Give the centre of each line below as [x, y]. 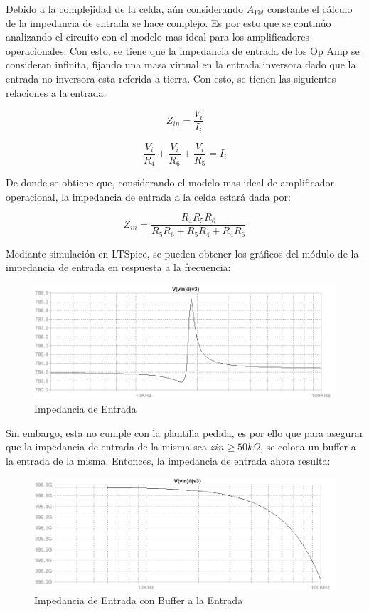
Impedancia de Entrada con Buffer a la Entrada [139, 600]
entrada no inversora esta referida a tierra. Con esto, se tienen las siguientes [171, 78]
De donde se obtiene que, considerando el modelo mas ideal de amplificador [170, 183]
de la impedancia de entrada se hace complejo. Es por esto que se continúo [169, 22]
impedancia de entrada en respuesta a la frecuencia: [118, 267]
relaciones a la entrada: [56, 92]
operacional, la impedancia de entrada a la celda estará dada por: [148, 196]
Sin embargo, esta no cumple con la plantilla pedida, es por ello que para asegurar [185, 432]
